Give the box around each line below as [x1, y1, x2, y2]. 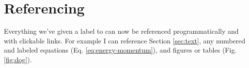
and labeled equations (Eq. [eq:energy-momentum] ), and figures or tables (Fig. [4, 45, 237, 55]
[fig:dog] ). [4, 54, 32, 64]
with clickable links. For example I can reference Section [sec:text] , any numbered [4, 35, 246, 45]
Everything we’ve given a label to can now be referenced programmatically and [4, 26, 239, 36]
